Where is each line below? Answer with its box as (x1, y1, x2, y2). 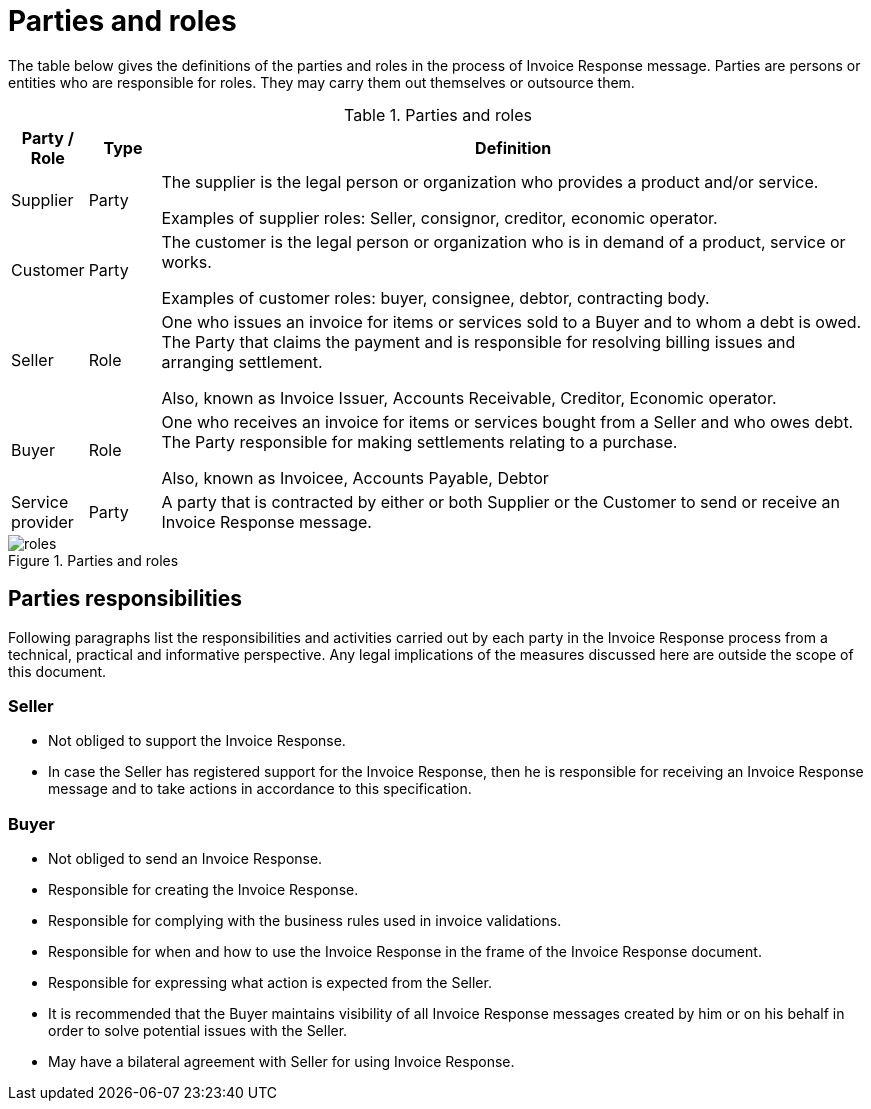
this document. (8, 662, 107, 680)
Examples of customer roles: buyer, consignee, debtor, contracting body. (161, 287, 710, 308)
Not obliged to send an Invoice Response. (48, 850, 323, 868)
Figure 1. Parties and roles (8, 551, 179, 569)
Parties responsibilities (8, 586, 243, 612)
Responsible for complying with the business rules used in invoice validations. (48, 912, 562, 930)
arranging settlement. (161, 351, 323, 372)
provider (11, 511, 74, 532)
